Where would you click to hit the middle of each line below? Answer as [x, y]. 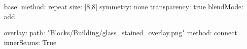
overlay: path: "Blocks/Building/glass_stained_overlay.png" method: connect [121, 33]
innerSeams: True [30, 42]
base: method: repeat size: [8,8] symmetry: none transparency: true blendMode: [124, 6]
